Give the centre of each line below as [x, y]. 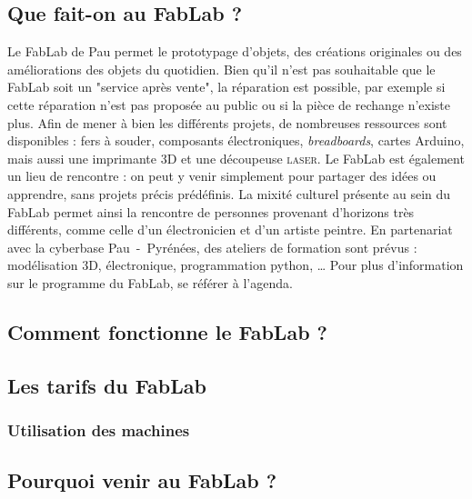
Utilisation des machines [99, 430]
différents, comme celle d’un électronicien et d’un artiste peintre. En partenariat [230, 230]
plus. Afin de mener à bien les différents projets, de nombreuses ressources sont [227, 122]
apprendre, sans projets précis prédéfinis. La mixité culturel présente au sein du [229, 193]
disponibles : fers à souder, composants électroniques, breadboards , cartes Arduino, [236, 140]
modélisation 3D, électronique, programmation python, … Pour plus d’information [236, 265]
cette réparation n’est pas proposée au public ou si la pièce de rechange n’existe [229, 104]
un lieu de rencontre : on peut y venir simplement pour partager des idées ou [222, 176]
